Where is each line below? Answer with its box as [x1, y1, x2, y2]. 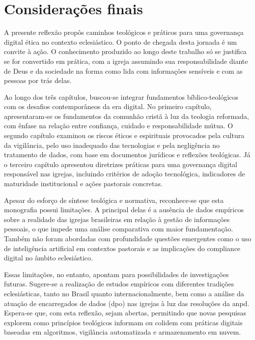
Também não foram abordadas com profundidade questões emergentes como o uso [4, 233, 252, 243]
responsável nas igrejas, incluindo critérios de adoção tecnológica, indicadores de [4, 169, 245, 179]
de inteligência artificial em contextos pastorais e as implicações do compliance [4, 243, 241, 253]
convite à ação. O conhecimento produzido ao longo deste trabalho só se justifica [4, 46, 247, 57]
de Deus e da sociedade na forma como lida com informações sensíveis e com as [4, 65, 243, 76]
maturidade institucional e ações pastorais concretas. [4, 178, 163, 189]
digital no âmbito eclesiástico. [4, 253, 93, 263]
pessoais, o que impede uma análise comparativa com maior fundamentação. [4, 224, 233, 234]
